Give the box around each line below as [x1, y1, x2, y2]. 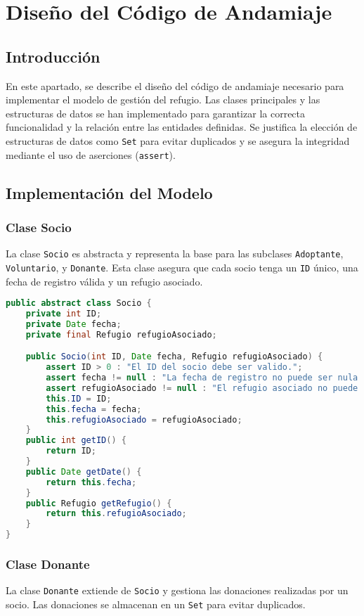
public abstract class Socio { [6, 298, 152, 309]
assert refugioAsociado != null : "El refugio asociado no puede [46, 383, 358, 393]
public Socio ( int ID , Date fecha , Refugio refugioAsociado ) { [25, 352, 323, 362]
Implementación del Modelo [6, 181, 213, 203]
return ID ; [46, 446, 96, 456]
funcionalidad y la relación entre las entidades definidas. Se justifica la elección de [6, 120, 358, 134]
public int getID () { [25, 435, 126, 446]
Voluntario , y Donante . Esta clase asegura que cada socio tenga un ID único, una [6, 259, 358, 274]
